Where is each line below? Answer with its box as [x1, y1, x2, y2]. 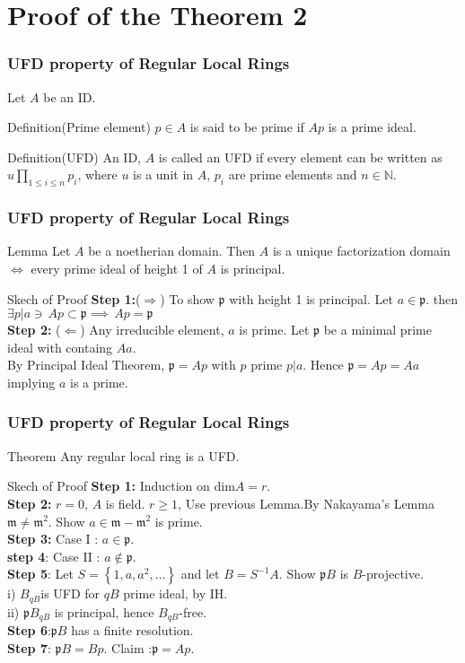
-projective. [362, 564, 424, 583]
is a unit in [133, 165, 194, 184]
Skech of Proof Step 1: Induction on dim [7, 476, 235, 495]
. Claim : [103, 638, 153, 657]
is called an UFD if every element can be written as [158, 147, 443, 166]
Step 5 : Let [7, 564, 74, 583]
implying [7, 372, 56, 391]
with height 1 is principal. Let [229, 289, 393, 308]
